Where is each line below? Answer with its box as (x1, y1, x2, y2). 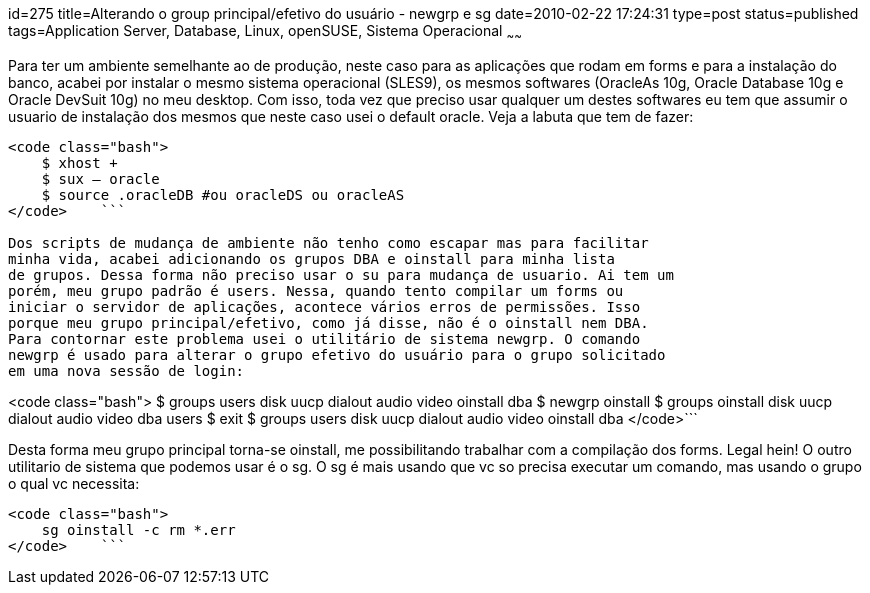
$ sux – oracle (41, 170, 160, 187)
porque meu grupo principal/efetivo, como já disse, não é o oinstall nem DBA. (8, 314, 649, 331)
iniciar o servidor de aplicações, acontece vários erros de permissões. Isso (8, 298, 641, 315)
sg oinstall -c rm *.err (41, 521, 236, 538)
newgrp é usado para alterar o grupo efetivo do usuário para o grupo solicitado (8, 346, 666, 363)
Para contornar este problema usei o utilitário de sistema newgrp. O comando (8, 330, 641, 347)
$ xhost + (41, 154, 118, 171)
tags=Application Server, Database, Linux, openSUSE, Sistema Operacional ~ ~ (8, 22, 522, 43)
